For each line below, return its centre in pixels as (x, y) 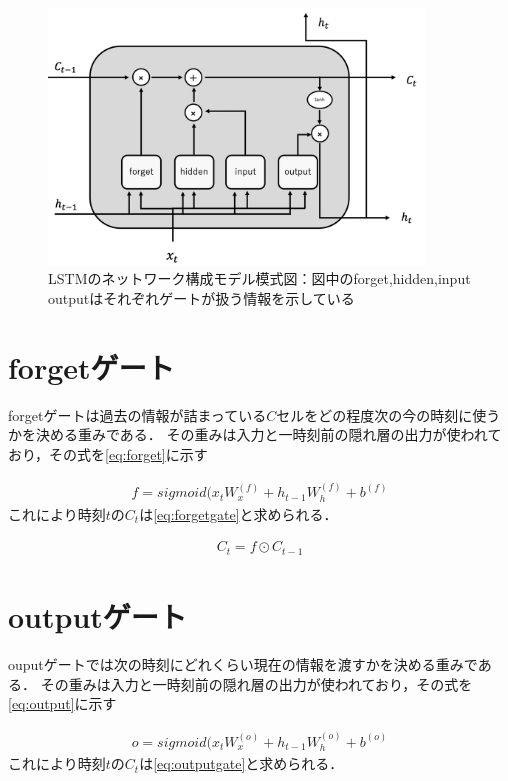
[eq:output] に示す (62, 703)
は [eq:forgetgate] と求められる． (238, 513)
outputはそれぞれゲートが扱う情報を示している (201, 298)
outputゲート (97, 616)
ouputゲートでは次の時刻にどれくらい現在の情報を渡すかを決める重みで (243, 664)
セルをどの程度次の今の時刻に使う (388, 414)
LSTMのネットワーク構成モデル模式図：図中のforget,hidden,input (259, 278)
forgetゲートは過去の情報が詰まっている (137, 414)
